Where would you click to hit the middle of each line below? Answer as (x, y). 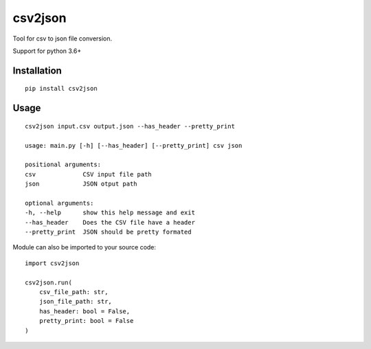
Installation (37, 70)
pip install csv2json (61, 89)
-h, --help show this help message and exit (110, 213)
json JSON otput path (81, 184)
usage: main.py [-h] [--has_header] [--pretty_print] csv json (134, 145)
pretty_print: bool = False (86, 321)
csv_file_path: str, (74, 292)
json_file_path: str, (76, 302)
